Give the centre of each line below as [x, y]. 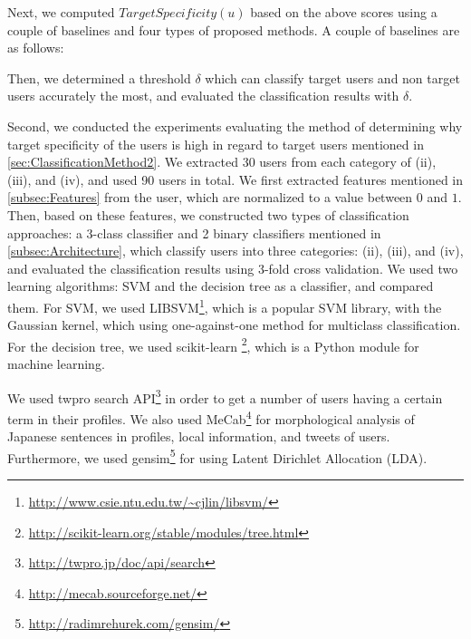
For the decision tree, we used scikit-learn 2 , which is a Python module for [213, 344]
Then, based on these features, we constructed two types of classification [208, 214]
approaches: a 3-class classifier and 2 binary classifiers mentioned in [194, 232]
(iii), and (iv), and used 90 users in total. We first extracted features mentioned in [235, 179]
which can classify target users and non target [332, 77]
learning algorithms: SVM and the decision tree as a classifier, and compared [221, 286]
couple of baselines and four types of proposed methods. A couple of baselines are [234, 29]
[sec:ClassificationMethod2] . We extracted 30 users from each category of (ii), [222, 162]
